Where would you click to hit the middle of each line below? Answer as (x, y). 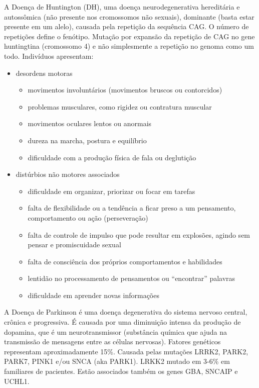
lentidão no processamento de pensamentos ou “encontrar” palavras (132, 278)
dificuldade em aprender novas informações (93, 295)
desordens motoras (44, 73)
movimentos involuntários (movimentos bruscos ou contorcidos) (125, 90)
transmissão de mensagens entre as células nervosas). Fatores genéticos (112, 342)
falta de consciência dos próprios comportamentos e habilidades (125, 261)
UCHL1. (17, 381)
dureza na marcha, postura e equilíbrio (87, 140)
